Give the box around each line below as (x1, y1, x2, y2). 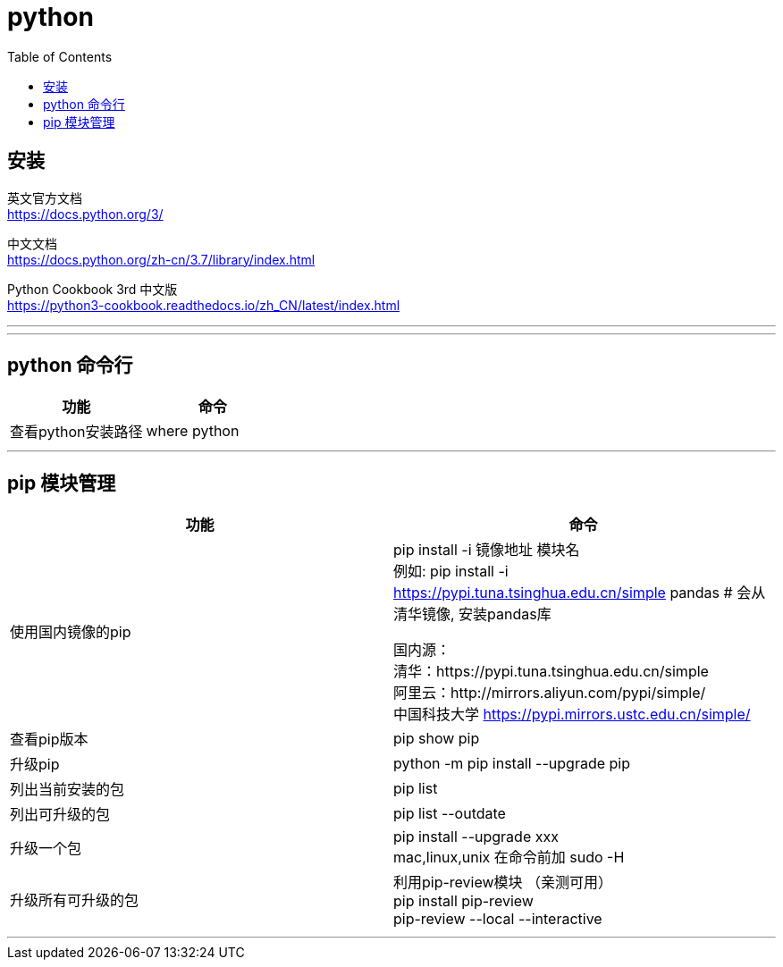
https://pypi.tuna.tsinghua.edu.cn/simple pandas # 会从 (393, 584, 766, 602)
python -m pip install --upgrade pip (393, 754, 631, 773)
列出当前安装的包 (10, 780, 125, 799)
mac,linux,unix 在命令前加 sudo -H (393, 848, 625, 867)
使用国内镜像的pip (10, 623, 131, 642)
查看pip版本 (10, 730, 88, 749)
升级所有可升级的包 (10, 891, 139, 910)
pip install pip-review (393, 892, 534, 911)
